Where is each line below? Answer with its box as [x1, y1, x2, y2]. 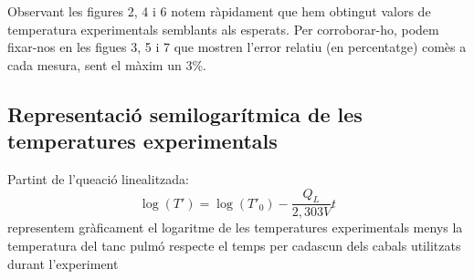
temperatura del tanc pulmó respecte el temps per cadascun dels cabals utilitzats [7, 235, 461, 254]
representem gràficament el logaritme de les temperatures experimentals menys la [7, 218, 463, 237]
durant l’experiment [7, 253, 119, 273]
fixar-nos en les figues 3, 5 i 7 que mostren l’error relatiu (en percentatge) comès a [7, 37, 467, 57]
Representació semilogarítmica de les [7, 99, 363, 128]
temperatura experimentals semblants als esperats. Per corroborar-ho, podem [7, 19, 439, 38]
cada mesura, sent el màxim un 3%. [7, 55, 206, 74]
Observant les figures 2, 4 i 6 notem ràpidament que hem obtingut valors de [7, 2, 431, 20]
